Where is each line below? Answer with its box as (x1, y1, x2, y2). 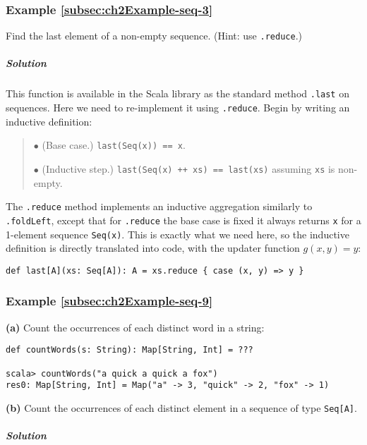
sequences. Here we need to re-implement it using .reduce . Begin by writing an (6, 100, 350, 115)
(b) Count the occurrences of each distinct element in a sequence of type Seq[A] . (6, 400, 357, 415)
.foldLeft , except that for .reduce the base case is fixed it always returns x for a (6, 212, 361, 227)
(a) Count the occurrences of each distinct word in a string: (6, 319, 265, 334)
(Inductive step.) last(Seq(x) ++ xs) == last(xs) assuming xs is (42, 161, 335, 176)
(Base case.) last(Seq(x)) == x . (42, 138, 186, 152)
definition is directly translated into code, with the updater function (6, 240, 300, 255)
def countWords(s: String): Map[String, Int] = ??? (6, 345, 253, 355)
